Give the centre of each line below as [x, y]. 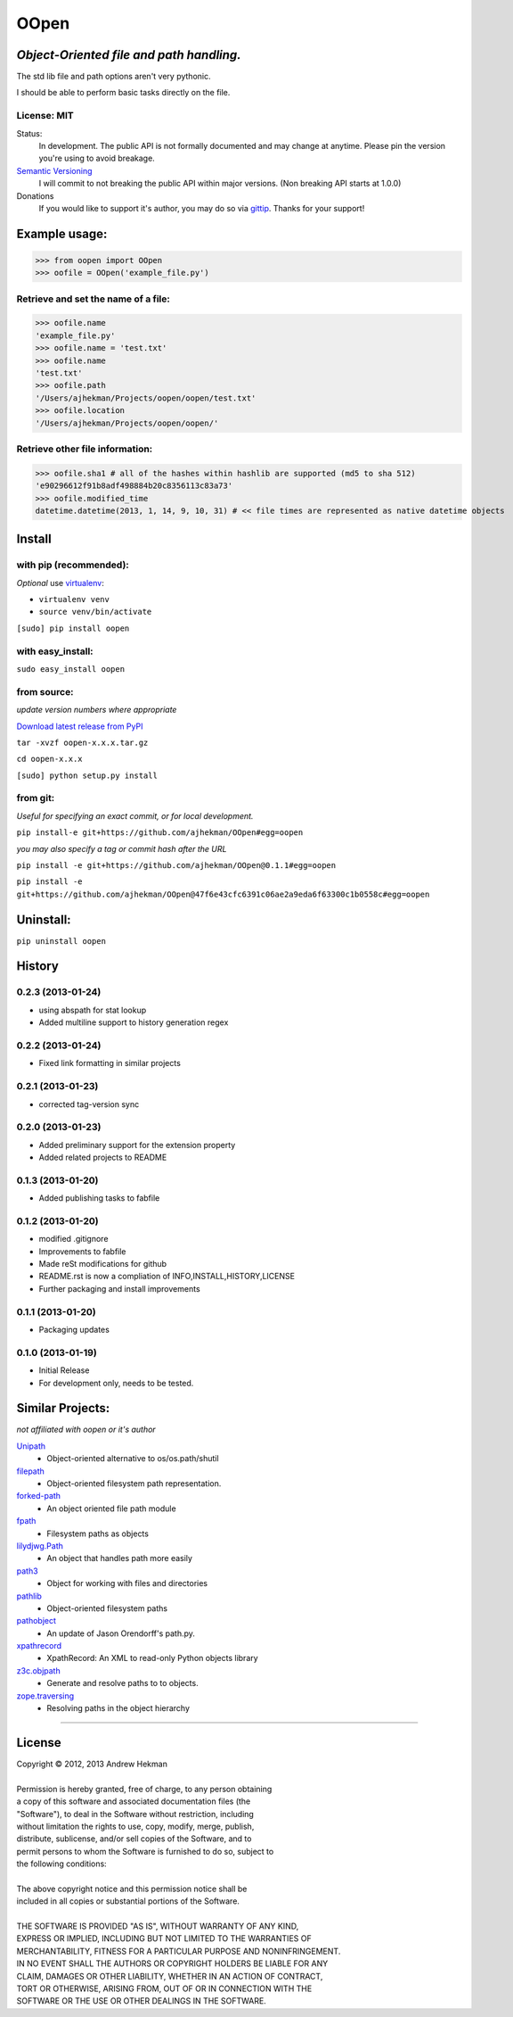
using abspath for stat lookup [93, 1010]
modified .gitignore [73, 1239]
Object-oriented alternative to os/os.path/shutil [133, 1459]
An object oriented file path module [112, 1509]
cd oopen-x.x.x [50, 759]
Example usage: [62, 233]
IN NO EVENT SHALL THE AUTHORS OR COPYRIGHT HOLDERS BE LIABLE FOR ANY [172, 1963]
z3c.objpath [39, 1670]
